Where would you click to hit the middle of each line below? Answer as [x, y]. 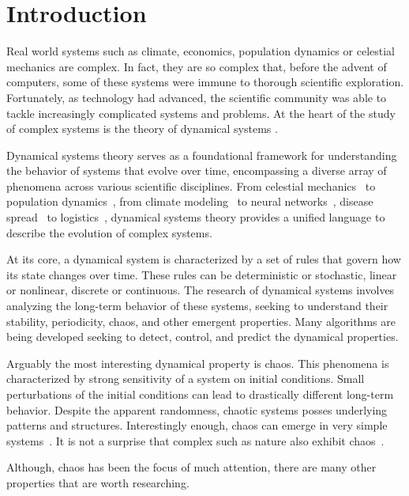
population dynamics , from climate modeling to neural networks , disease [190, 201]
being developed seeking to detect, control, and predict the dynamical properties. [203, 337]
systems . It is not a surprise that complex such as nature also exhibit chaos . [195, 440]
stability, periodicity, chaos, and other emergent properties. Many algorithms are [201, 321]
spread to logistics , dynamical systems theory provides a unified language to [196, 217]
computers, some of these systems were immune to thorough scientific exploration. [205, 82]
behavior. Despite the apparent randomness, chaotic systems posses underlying [197, 409]
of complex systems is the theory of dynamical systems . [142, 129]
